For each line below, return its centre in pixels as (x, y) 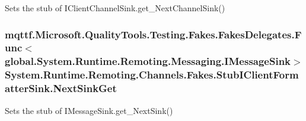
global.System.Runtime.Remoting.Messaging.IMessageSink (148, 61)
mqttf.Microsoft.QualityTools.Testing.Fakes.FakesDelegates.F (153, 34)
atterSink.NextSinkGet (61, 88)
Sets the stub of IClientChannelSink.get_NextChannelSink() (115, 8)
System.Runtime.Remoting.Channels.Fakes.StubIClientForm (152, 75)
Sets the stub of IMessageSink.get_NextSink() (89, 110)
